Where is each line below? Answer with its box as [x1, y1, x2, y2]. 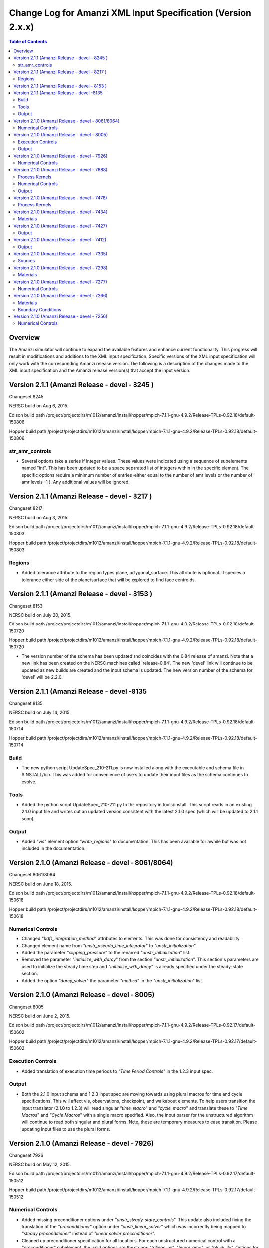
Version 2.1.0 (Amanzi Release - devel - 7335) [13, 251, 108, 257]
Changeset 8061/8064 [9, 872, 56, 878]
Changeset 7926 [9, 1152, 44, 1158]
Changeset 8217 [9, 505, 43, 511]
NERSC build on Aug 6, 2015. [9, 403, 69, 409]
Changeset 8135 [9, 700, 43, 706]
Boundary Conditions [18, 307, 62, 312]
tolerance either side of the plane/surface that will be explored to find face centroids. [21, 577, 196, 583]
